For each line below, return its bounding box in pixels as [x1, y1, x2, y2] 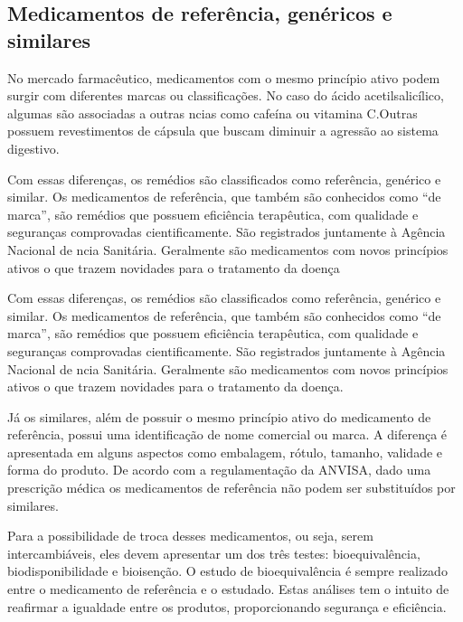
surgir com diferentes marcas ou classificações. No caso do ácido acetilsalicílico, [7, 86, 444, 105]
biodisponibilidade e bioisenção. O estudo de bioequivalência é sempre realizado [7, 561, 448, 580]
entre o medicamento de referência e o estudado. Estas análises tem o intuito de [7, 580, 449, 598]
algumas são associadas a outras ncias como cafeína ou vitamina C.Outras [7, 103, 418, 122]
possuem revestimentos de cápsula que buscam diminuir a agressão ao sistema [7, 121, 439, 140]
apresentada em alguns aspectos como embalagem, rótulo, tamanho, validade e [7, 442, 443, 461]
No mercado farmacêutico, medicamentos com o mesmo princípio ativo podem [7, 68, 440, 87]
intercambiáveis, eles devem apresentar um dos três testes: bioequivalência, [7, 543, 420, 562]
